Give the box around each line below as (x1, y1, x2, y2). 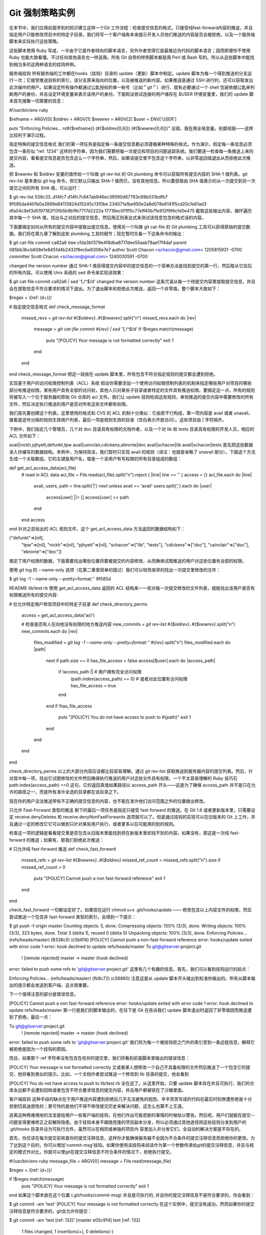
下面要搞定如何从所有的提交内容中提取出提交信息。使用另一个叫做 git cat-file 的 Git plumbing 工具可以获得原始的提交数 (9, 224, 251, 230)
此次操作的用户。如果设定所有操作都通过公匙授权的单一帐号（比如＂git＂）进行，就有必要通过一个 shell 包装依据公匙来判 (9, 84, 255, 90)
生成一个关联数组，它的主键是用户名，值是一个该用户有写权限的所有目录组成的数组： (9, 456, 182, 462)
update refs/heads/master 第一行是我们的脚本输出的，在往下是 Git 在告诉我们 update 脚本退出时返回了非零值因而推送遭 (9, 1007, 252, 1013)
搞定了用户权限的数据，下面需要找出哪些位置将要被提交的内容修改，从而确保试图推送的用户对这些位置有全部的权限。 (9, 558, 246, 564)
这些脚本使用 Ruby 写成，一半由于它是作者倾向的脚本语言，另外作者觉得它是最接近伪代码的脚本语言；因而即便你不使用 (9, 47, 251, 53)
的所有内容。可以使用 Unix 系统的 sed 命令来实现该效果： (9, 270, 126, 276)
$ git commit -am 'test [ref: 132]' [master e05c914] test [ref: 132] (9, 1217, 140, 1223)
